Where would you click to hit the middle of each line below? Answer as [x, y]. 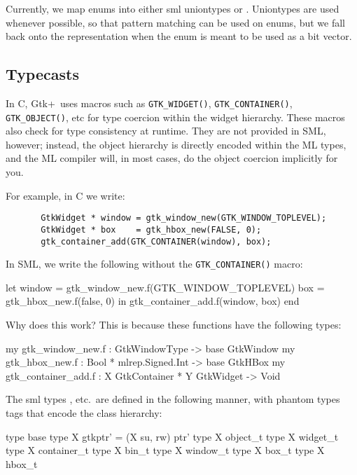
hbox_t [22, 463]
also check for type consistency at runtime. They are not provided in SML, [166, 131]
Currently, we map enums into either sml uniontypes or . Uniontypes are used [173, 8]
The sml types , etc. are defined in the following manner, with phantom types [173, 399]
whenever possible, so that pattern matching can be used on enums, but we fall [176, 22]
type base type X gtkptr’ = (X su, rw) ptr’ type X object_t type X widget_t [172, 436]
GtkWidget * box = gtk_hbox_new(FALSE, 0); [151, 229]
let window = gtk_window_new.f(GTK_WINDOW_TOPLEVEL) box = [165, 287]
